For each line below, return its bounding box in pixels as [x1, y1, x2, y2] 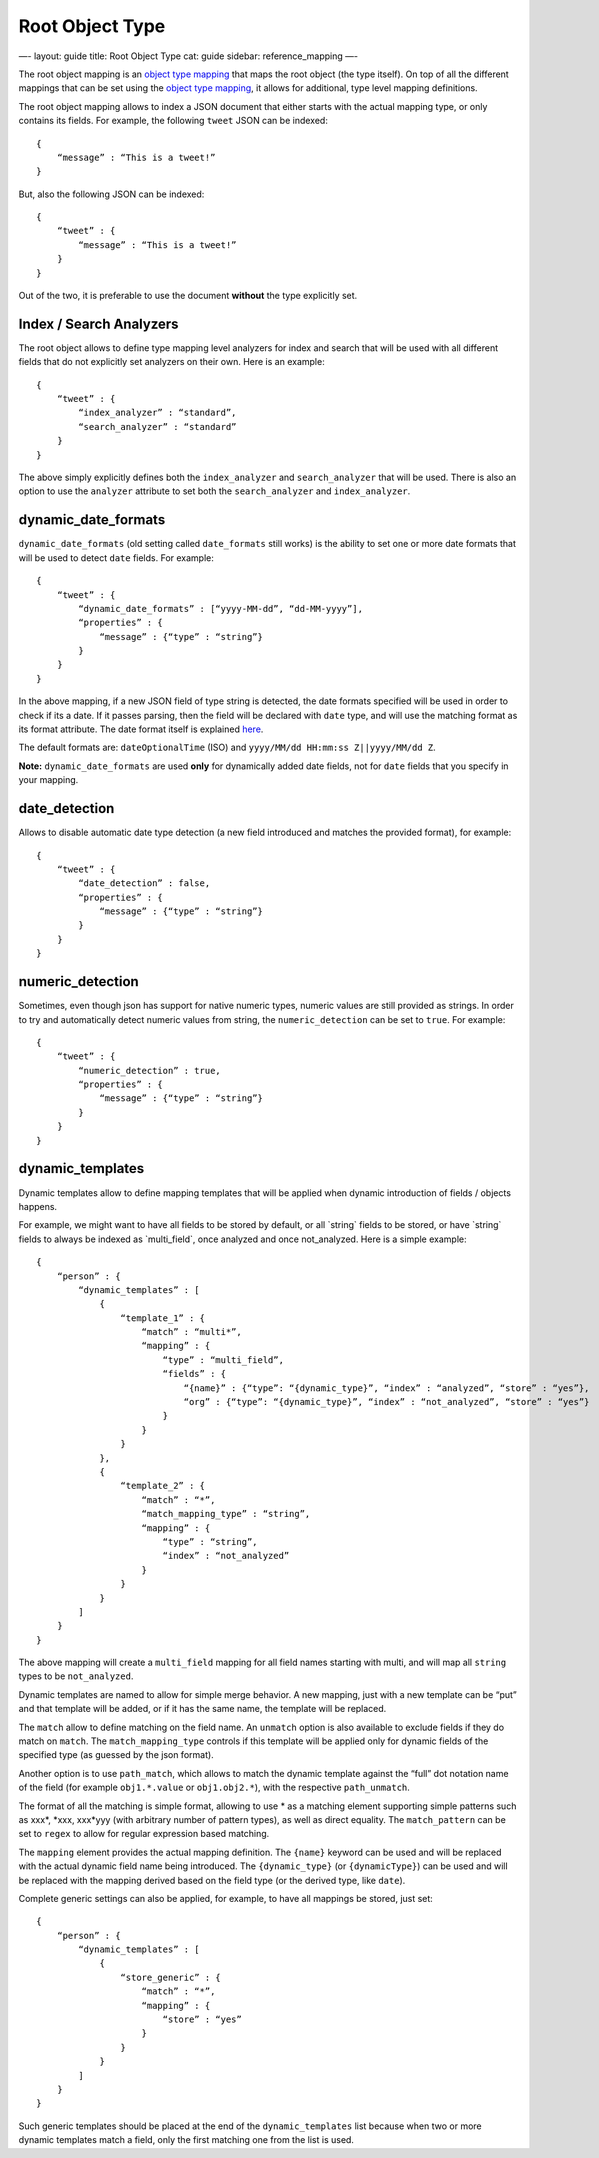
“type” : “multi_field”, [162, 1354, 285, 1365]
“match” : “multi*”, [141, 1326, 242, 1338]
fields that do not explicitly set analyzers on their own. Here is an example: [18, 356, 325, 368]
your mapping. [18, 774, 79, 786]
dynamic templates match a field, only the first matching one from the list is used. [18, 2134, 355, 2146]
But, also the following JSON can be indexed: [18, 188, 205, 200]
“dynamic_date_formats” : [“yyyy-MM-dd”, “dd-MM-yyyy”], [78, 603, 364, 614]
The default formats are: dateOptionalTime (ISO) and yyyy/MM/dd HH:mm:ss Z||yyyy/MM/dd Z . [18, 741, 437, 754]
